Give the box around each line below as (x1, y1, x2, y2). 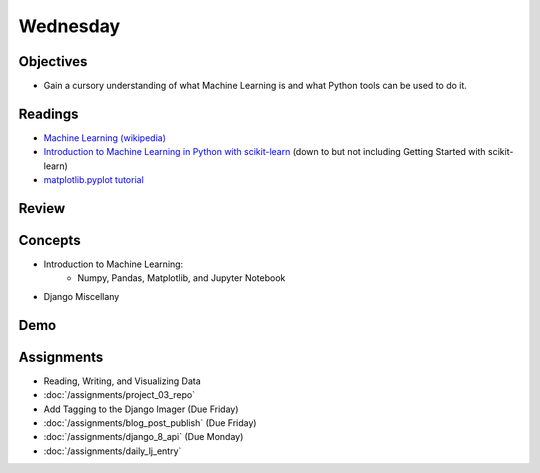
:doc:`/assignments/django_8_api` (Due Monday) (43, 431, 244, 443)
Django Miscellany (43, 290, 120, 302)
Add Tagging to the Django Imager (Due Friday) (43, 403, 239, 415)
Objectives (18, 53, 88, 70)
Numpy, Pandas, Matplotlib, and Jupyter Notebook (77, 272, 286, 284)
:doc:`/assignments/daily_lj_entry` (43, 445, 182, 457)
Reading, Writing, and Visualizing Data (43, 375, 202, 387)
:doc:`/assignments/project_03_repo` (43, 389, 195, 401)
